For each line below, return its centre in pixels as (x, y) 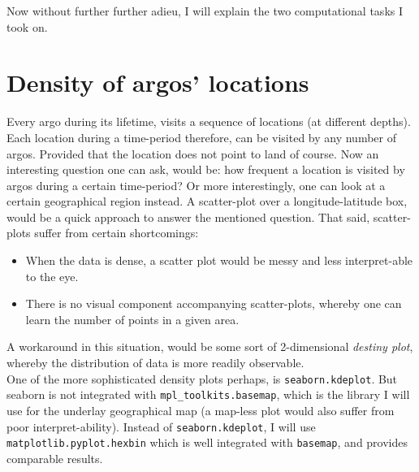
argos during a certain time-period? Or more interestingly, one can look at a (196, 185)
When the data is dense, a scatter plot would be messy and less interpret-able (219, 260)
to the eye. (52, 276)
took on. (27, 26)
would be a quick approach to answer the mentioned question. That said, (188, 217)
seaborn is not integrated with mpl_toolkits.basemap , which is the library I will (208, 394)
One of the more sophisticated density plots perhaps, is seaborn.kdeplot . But (202, 378)
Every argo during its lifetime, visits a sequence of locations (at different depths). (209, 121)
